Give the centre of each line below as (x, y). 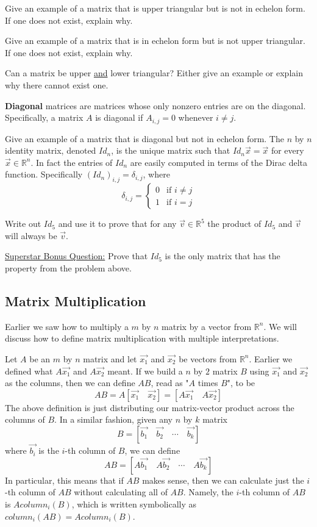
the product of (234, 224)
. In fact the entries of (72, 162)
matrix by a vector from (207, 326)
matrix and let (110, 358)
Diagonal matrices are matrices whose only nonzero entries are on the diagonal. (155, 105)
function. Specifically (44, 174)
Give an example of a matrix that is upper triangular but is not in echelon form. (155, 8)
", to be (241, 383)
